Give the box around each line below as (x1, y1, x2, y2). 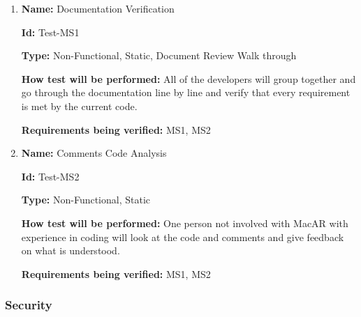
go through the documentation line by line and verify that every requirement (21, 85, 351, 100)
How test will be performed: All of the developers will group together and (21, 71, 356, 86)
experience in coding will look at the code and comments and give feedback (21, 229, 344, 244)
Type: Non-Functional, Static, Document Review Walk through (21, 48, 297, 63)
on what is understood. (21, 243, 120, 258)
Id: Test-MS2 (21, 169, 80, 183)
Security (5, 296, 52, 314)
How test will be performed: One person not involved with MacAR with (21, 215, 348, 230)
